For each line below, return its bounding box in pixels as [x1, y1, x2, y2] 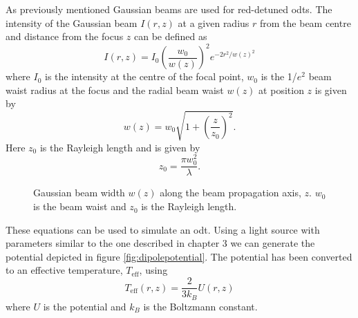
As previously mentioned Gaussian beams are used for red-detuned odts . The [6, 2, 332, 16]
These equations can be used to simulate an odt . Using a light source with [6, 222, 320, 236]
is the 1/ [261, 69, 297, 84]
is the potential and [43, 299, 126, 313]
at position [258, 82, 304, 97]
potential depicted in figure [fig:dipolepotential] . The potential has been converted [6, 249, 352, 263]
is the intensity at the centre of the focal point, [45, 69, 244, 84]
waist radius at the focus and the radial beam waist [6, 82, 224, 97]
